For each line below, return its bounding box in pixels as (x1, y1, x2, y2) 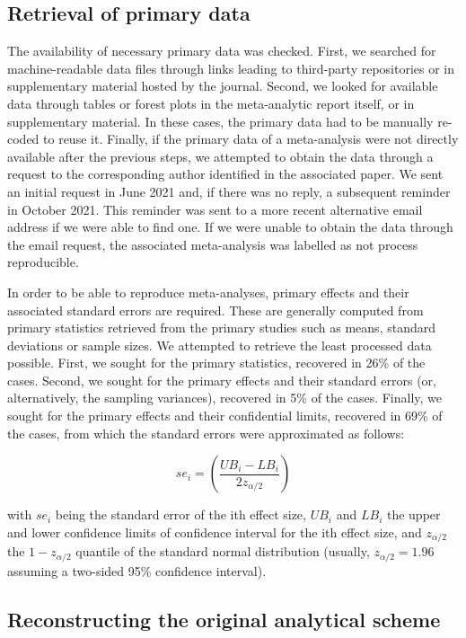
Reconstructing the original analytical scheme (7, 605, 441, 633)
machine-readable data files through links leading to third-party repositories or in (7, 58, 455, 77)
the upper (386, 505, 441, 524)
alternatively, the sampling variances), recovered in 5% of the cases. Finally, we (7, 388, 443, 407)
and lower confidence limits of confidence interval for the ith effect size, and (7, 522, 422, 541)
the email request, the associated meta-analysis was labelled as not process (7, 235, 418, 253)
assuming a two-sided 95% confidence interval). (7, 561, 267, 580)
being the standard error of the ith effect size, (55, 505, 306, 524)
